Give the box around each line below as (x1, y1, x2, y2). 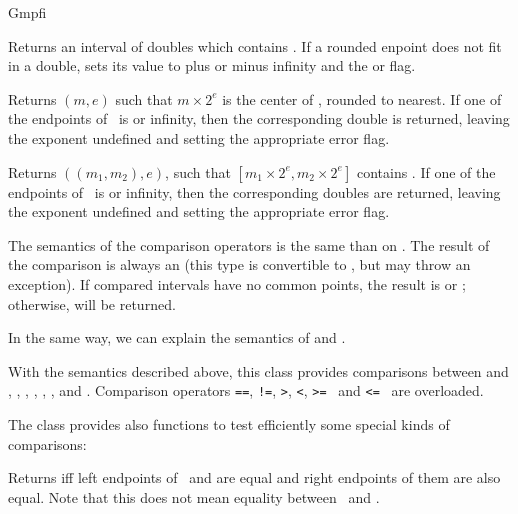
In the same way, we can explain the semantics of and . (8, 327, 346, 348)
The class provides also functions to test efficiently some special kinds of (8, 413, 450, 434)
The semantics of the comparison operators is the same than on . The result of (8, 234, 490, 255)
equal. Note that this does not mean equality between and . (8, 486, 380, 507)
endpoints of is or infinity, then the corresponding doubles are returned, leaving (8, 181, 501, 202)
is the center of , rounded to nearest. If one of (222, 88, 502, 109)
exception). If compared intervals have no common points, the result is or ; (8, 273, 466, 294)
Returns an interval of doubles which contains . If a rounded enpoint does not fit (8, 35, 502, 56)
